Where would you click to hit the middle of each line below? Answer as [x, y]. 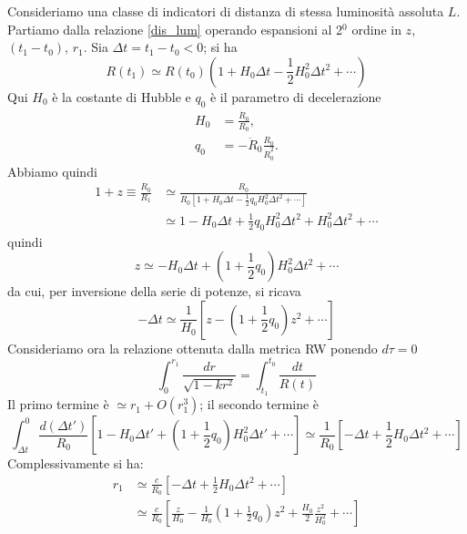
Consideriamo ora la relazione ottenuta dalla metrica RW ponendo [193, 348]
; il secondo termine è [259, 404]
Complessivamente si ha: [76, 463]
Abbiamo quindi [52, 171]
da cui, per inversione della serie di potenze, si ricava [154, 291]
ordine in [376, 29]
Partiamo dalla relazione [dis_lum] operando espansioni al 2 [175, 29]
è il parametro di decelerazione [295, 96]
